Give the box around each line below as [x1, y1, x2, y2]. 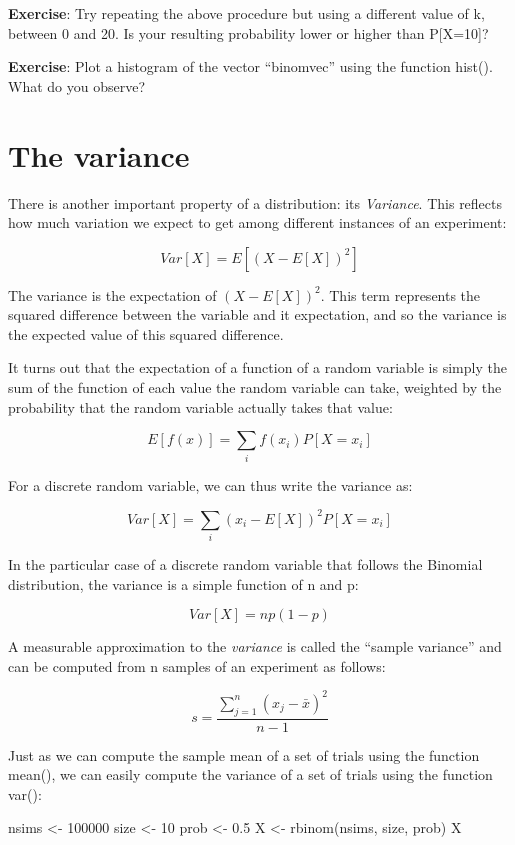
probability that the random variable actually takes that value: [8, 396, 393, 417]
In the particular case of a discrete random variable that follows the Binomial [8, 554, 483, 574]
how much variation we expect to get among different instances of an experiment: [8, 212, 507, 233]
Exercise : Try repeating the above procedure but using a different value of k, [8, 3, 485, 23]
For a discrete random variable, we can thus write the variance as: [8, 474, 413, 495]
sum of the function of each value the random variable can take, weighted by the [8, 377, 502, 398]
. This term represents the [320, 284, 481, 305]
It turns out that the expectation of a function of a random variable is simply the [8, 357, 507, 378]
